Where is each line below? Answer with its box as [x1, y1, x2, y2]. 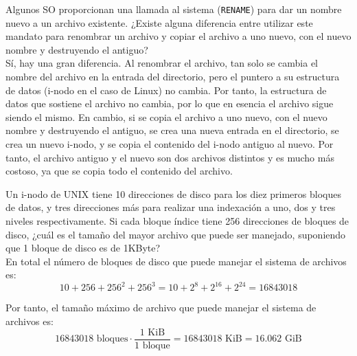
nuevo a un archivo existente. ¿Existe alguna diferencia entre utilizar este [5, 15, 313, 30]
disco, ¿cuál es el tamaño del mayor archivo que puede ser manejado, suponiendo [5, 227, 346, 241]
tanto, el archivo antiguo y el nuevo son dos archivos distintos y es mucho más [5, 150, 334, 164]
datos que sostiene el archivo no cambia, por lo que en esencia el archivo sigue [5, 96, 334, 111]
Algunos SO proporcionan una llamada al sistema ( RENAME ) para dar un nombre [5, 2, 342, 16]
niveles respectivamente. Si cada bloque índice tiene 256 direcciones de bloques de [5, 213, 349, 227]
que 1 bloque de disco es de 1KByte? [5, 241, 161, 255]
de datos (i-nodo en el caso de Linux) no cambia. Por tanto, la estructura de [5, 82, 327, 97]
